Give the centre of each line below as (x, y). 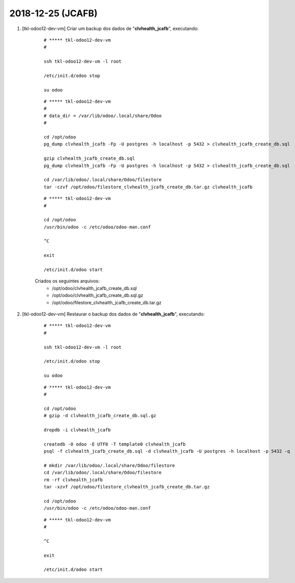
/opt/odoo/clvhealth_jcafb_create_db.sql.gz (98, 296)
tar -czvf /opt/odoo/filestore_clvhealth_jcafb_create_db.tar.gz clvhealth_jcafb (148, 187)
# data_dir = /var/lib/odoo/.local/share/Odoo (103, 115)
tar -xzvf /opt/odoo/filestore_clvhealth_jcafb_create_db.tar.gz (127, 487)
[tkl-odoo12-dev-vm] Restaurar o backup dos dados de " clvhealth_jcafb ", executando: (113, 314)
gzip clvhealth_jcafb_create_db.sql (89, 158)
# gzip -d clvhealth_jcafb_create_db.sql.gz (100, 416)
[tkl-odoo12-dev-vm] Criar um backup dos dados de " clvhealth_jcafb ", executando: (110, 28)
